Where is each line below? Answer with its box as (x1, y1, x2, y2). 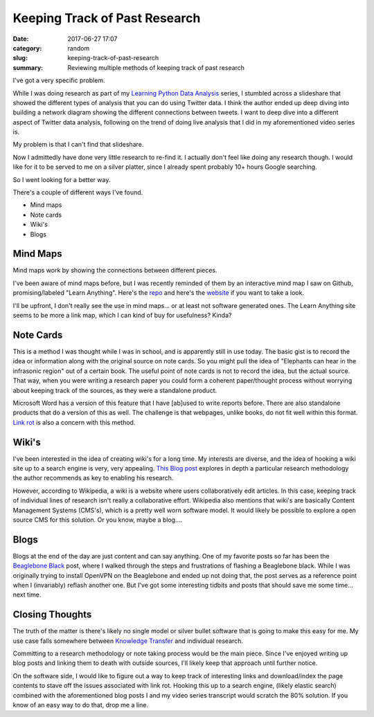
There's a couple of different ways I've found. (12, 188, 143, 197)
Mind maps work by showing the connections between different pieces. (12, 266, 217, 275)
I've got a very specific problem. (12, 76, 105, 84)
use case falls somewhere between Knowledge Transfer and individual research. (12, 637, 244, 645)
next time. (12, 590, 42, 599)
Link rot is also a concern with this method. (12, 418, 136, 426)
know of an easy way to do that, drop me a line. (12, 701, 149, 709)
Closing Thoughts (12, 609, 92, 621)
